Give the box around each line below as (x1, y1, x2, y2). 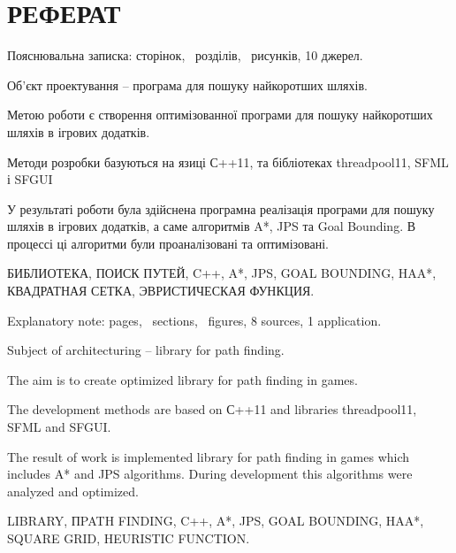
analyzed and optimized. (7, 481, 139, 500)
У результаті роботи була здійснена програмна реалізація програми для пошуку (7, 199, 435, 218)
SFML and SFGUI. (7, 418, 111, 436)
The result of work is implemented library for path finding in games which (7, 447, 410, 465)
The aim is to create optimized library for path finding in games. (7, 370, 358, 388)
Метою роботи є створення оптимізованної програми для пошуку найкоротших (7, 105, 433, 124)
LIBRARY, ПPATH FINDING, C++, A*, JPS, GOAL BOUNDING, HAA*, (7, 511, 424, 530)
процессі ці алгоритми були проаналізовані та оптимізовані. (7, 234, 329, 252)
